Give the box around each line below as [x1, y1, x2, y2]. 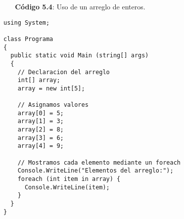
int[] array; [17, 77, 60, 84]
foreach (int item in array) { [17, 175, 121, 183]
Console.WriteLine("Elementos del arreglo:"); [17, 167, 174, 175]
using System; [3, 19, 50, 26]
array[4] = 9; [17, 142, 64, 150]
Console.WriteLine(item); [24, 183, 110, 191]
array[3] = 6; [17, 134, 64, 141]
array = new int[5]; [17, 85, 85, 92]
